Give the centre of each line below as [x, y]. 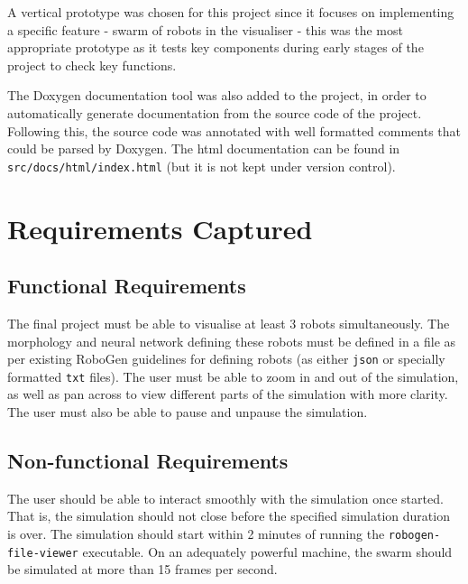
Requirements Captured [160, 228]
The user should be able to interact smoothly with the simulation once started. [225, 498]
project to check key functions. [92, 65]
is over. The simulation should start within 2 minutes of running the [196, 534]
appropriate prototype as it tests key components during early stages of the [216, 47]
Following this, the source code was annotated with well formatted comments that [234, 130]
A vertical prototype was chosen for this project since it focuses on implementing [231, 12]
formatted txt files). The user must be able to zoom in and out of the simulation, [233, 376]
